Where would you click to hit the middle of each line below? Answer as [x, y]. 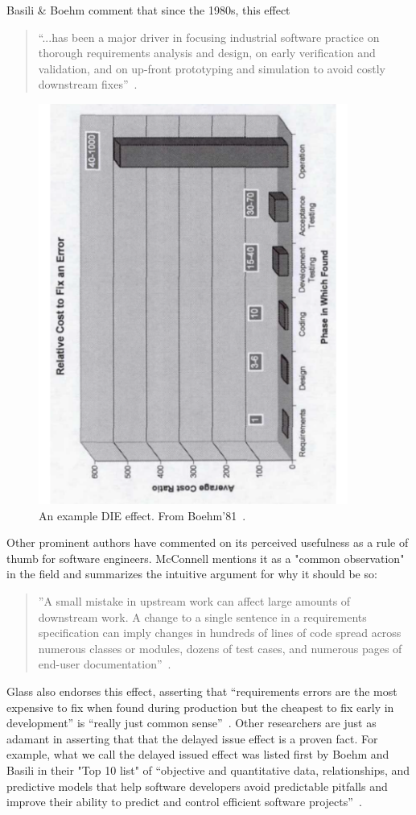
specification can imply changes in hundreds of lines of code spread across [220, 633]
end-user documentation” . [105, 664]
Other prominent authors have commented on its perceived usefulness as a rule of [208, 542]
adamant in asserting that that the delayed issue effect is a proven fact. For [192, 738]
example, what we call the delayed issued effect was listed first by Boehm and [198, 754]
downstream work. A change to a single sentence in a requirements [202, 616]
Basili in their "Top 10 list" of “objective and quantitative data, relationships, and [208, 769]
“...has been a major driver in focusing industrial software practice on [209, 37]
